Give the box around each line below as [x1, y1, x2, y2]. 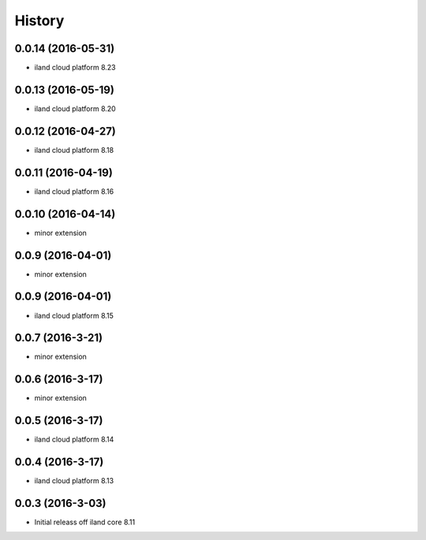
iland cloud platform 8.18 [34, 145, 114, 155]
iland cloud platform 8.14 [34, 434, 114, 445]
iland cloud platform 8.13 [34, 476, 114, 486]
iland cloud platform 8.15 [34, 311, 114, 320]
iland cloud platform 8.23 [34, 63, 116, 73]
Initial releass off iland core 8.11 [34, 517, 136, 527]
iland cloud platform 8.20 [34, 103, 116, 114]
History [14, 12, 65, 29]
